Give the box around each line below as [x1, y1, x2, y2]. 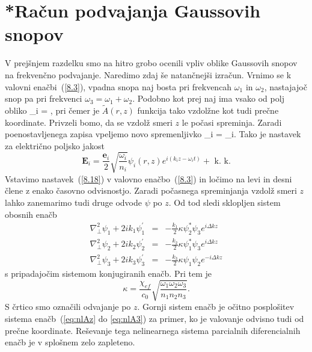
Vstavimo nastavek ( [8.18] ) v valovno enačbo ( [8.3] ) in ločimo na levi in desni [5, 172, 292, 185]
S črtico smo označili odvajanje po [5, 300, 131, 313]
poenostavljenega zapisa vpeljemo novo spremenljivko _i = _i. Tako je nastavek [5, 128, 301, 140]
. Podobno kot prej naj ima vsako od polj [132, 92, 284, 105]
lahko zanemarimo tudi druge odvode [5, 196, 142, 209]
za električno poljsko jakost [5, 139, 105, 152]
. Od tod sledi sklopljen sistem [168, 196, 281, 209]
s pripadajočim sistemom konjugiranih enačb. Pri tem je [5, 267, 212, 280]
